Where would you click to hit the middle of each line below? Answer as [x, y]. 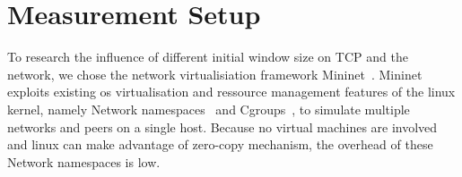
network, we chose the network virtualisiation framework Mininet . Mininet [215, 74]
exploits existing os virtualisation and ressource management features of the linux [231, 92]
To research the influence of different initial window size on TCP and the [208, 57]
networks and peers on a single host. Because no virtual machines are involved [222, 126]
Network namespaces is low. [84, 161]
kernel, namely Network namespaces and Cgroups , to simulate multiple [209, 109]
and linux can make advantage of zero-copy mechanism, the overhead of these [220, 144]
